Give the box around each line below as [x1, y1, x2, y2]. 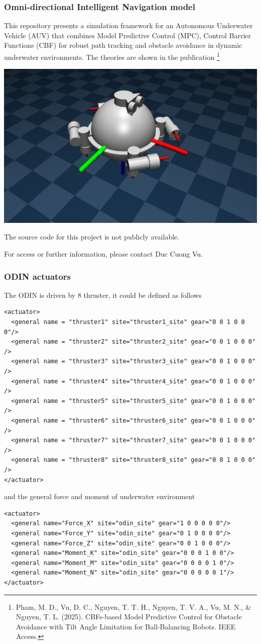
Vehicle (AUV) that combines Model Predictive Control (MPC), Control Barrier [4, 30, 251, 40]
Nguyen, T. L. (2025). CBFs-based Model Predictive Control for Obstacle [16, 611, 242, 622]
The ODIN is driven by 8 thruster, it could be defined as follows [4, 289, 202, 300]
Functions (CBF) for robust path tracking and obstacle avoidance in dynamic [4, 40, 242, 50]
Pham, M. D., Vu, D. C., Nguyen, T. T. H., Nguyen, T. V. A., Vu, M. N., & [16, 601, 251, 612]
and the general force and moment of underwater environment [4, 491, 195, 502]
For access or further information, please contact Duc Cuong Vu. [4, 249, 203, 259]
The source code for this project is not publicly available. [4, 231, 180, 242]
